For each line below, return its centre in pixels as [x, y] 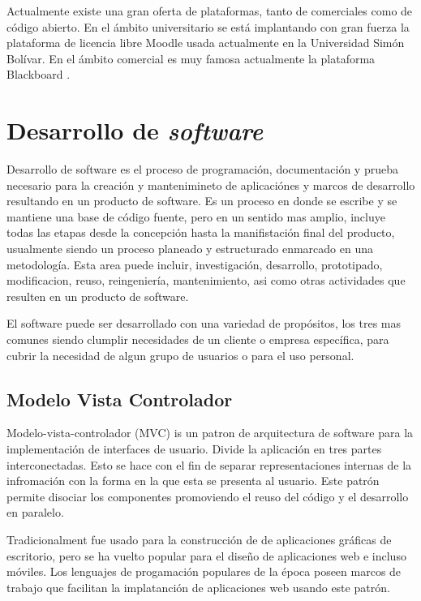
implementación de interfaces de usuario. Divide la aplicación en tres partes [194, 449]
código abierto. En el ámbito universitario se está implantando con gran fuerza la [208, 26]
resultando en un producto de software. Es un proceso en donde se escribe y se [202, 201]
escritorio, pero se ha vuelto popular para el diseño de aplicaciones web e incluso [206, 555]
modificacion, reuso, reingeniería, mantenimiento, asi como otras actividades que [206, 280]
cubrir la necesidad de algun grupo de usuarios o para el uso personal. [180, 355]
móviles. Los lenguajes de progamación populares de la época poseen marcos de [204, 571]
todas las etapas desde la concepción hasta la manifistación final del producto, [201, 232]
